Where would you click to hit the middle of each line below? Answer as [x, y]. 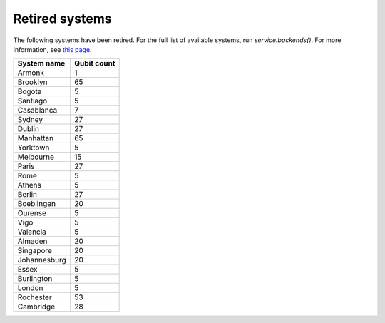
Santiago [32, 101]
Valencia [32, 232]
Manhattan [36, 138]
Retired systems [62, 19]
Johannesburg [42, 260]
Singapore [35, 251]
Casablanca [37, 111]
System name [41, 63]
